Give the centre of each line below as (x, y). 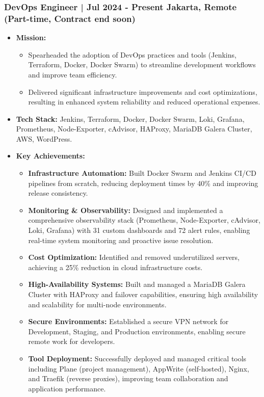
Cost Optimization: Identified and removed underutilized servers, (134, 257)
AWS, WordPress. (44, 138)
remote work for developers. (72, 341)
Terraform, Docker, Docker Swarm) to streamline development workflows (142, 64)
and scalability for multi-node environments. (97, 304)
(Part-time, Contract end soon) (70, 18)
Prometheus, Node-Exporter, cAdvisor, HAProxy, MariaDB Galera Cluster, (134, 129)
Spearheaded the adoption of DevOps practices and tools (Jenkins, (132, 54)
